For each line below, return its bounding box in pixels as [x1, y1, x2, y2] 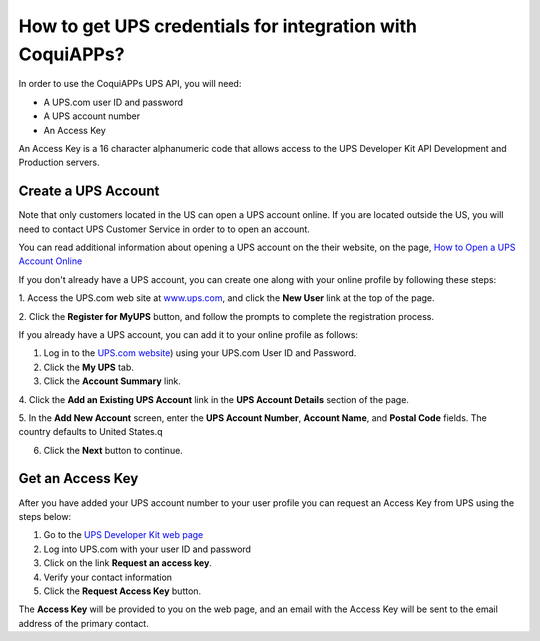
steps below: [18, 510, 72, 522]
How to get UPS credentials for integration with [18, 15, 418, 37]
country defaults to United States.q [18, 426, 164, 438]
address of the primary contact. [18, 617, 149, 629]
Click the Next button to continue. [43, 444, 184, 456]
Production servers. [18, 156, 100, 169]
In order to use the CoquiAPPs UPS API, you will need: [18, 78, 242, 90]
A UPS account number [43, 110, 141, 122]
